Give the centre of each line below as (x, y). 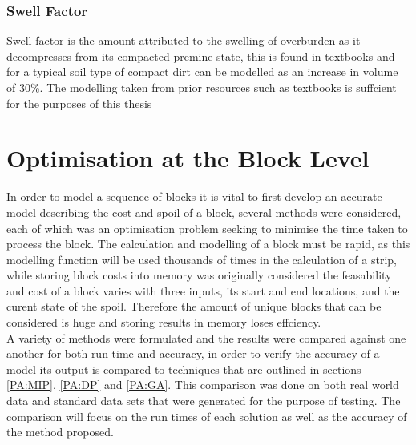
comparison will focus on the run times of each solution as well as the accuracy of (207, 416)
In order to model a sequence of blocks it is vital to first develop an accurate (194, 196)
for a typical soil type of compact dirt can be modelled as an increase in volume (202, 72)
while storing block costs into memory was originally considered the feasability (199, 275)
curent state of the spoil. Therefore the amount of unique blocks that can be (194, 306)
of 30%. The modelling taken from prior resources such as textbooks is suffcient (202, 87)
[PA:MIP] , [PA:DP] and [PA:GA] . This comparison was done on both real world (203, 385)
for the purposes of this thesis (79, 103)
